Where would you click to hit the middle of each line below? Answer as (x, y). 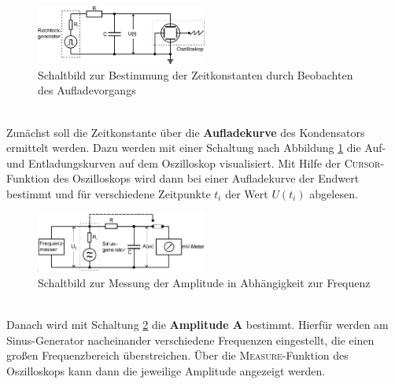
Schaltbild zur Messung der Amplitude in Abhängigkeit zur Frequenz (204, 282)
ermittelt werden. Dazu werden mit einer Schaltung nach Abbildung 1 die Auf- (196, 148)
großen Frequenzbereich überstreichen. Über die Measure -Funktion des (177, 355)
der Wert (247, 193)
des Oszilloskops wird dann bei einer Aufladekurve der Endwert (206, 178)
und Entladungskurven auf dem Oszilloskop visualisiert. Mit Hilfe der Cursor (194, 162)
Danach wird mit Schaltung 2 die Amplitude (118, 325)
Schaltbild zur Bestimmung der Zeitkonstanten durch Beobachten (196, 74)
